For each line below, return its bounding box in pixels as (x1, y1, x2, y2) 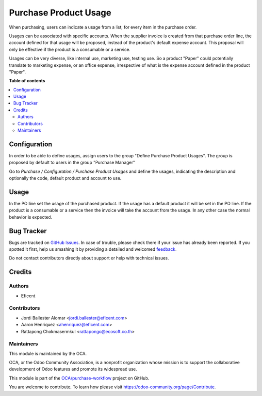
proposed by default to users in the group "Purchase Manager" (9, 160, 135, 166)
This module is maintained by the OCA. (9, 350, 87, 356)
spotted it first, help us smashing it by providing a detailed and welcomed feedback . (9, 246, 177, 252)
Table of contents (9, 78, 46, 84)
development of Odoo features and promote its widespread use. (9, 366, 137, 372)
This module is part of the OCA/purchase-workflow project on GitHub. (9, 375, 149, 381)
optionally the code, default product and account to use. (9, 175, 122, 181)
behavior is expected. (9, 214, 52, 220)
